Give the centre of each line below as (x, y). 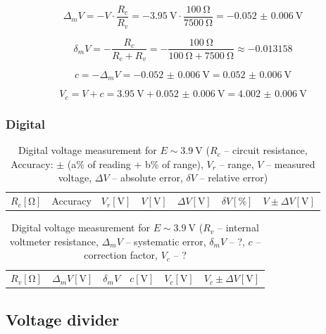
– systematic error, (166, 241)
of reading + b (119, 163)
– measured (291, 163)
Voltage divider (63, 319)
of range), (183, 163)
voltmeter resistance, (54, 241)
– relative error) (234, 178)
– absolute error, (148, 178)
